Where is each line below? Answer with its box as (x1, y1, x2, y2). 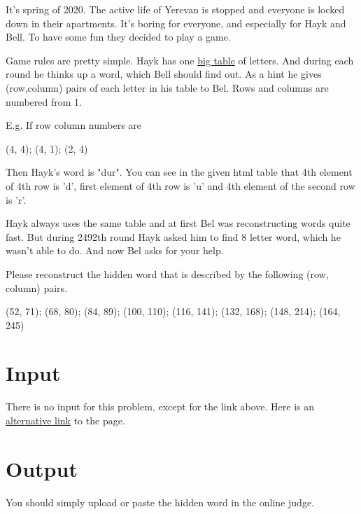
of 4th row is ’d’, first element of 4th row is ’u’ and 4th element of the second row (6, 178, 355, 193)
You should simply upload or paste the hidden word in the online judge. (6, 494, 314, 509)
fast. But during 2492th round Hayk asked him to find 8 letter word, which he (6, 229, 341, 244)
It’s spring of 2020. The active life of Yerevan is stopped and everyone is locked (6, 2, 345, 16)
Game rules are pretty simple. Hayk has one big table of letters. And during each (6, 53, 354, 67)
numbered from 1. (6, 94, 82, 109)
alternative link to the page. (6, 413, 125, 427)
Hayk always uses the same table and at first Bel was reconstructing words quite (6, 216, 351, 230)
